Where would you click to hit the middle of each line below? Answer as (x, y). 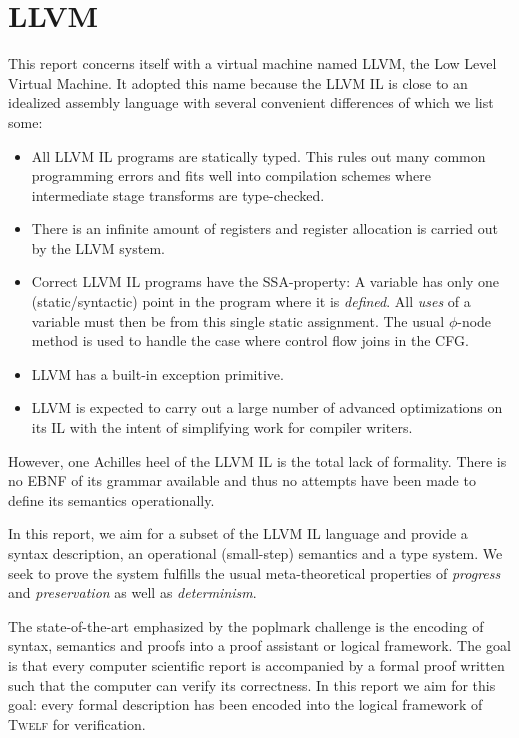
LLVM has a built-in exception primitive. (157, 373)
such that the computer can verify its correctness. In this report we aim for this (252, 684)
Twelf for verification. (77, 723)
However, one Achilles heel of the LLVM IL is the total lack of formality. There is (257, 460)
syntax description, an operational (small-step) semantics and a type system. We (255, 553)
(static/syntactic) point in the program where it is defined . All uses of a (251, 301)
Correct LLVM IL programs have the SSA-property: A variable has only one (265, 281)
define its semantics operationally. (111, 499)
